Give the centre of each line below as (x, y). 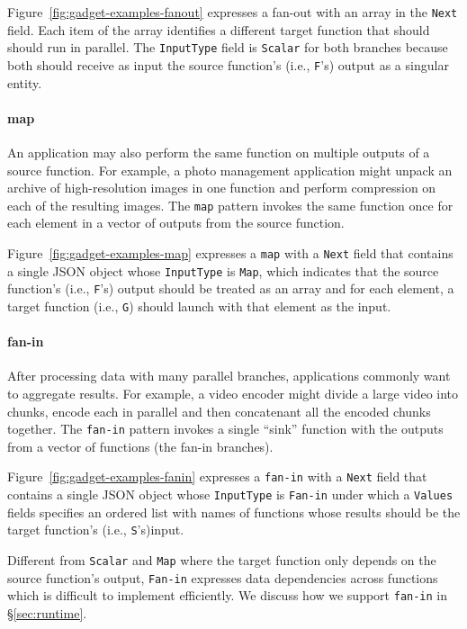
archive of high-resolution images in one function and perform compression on (222, 188)
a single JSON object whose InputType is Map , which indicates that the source (223, 270)
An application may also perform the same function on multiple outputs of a (219, 152)
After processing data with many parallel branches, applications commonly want (229, 376)
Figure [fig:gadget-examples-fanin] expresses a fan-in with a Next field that (217, 476)
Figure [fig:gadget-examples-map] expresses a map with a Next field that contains (230, 252)
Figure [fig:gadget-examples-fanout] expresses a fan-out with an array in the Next (233, 12)
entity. (25, 82)
